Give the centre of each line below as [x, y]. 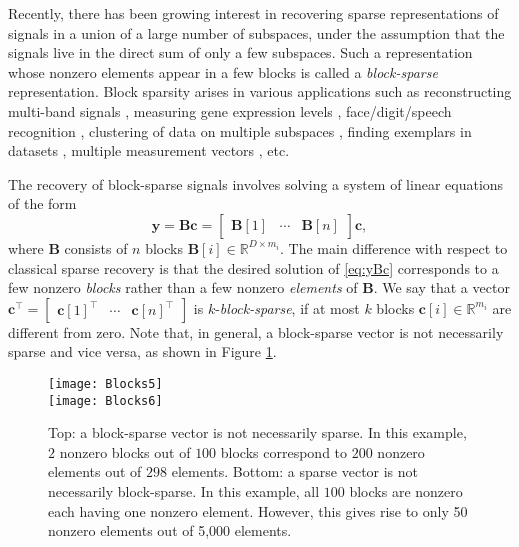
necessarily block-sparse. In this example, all [184, 491]
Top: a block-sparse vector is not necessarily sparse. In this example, [257, 432]
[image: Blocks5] [105, 383]
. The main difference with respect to [394, 247]
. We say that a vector [441, 287]
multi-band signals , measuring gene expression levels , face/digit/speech [230, 110]
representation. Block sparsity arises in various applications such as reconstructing [260, 91]
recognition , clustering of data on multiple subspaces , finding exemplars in [240, 130]
